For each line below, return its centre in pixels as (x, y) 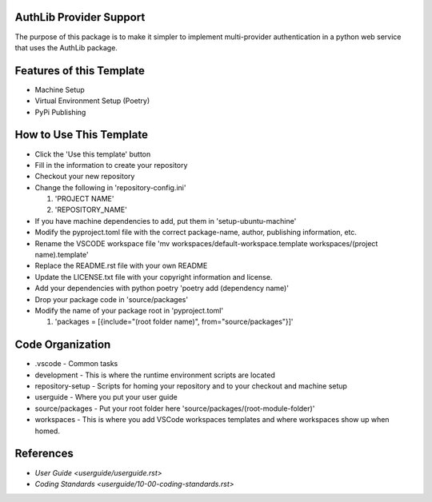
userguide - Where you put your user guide (106, 397)
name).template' (62, 255)
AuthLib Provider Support (80, 17)
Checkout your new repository (85, 177)
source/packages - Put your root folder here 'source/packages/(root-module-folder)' (175, 408)
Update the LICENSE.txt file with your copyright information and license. (154, 277)
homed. (47, 431)
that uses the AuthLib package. (66, 47)
